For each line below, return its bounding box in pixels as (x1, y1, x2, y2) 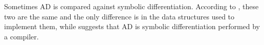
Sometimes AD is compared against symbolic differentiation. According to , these (4, 1, 259, 11)
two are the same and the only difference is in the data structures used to (4, 11, 235, 21)
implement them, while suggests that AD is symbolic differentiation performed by (4, 21, 260, 32)
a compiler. (4, 31, 39, 41)
